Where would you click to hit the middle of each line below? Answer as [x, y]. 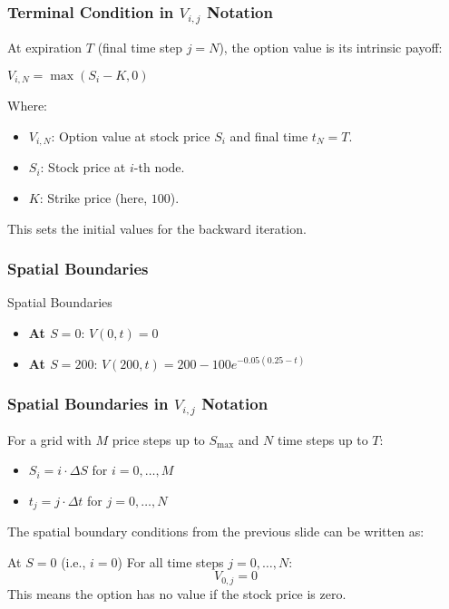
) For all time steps [171, 561]
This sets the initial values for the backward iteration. [157, 228]
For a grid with [49, 439]
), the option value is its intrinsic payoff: [331, 48]
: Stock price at [83, 167]
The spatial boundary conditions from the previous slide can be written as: [216, 532]
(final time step [140, 48]
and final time [269, 135]
